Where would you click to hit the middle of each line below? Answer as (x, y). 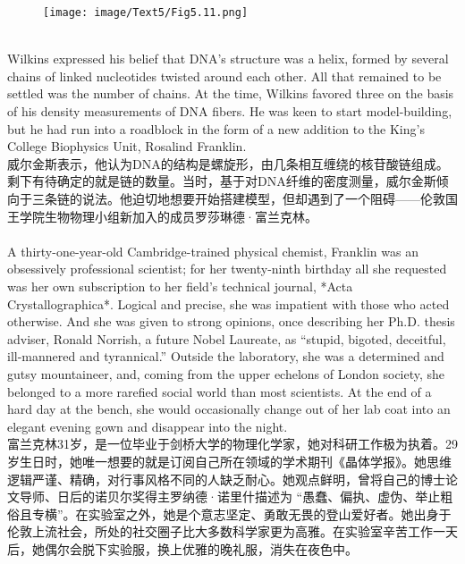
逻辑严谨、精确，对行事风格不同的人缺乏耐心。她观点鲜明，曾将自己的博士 (226, 479)
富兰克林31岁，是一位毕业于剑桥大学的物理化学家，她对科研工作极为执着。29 (232, 444)
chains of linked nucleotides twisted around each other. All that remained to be (224, 76)
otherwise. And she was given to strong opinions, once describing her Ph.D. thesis (231, 321)
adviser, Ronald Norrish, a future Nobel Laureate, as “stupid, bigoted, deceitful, (227, 338)
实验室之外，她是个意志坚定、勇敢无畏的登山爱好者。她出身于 (270, 513)
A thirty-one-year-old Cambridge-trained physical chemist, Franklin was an (213, 251)
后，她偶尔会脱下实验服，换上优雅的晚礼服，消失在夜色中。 (182, 548)
